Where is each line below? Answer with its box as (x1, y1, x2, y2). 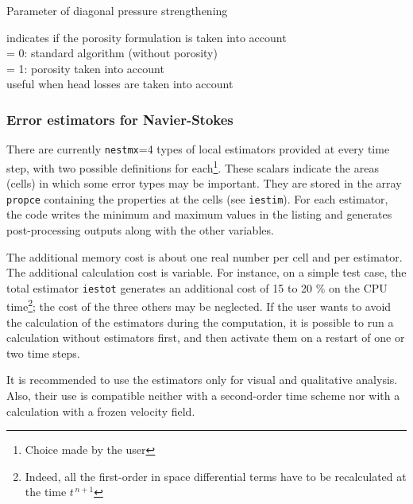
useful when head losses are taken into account (6, 76, 234, 92)
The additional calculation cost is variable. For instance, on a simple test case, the (6, 264, 407, 281)
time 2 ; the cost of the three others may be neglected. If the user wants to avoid (6, 296, 392, 315)
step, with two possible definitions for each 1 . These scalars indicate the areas (6, 157, 379, 176)
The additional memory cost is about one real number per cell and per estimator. (6, 248, 403, 265)
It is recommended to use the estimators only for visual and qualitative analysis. (6, 371, 398, 388)
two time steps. (6, 344, 80, 361)
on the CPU (329, 279, 388, 296)
